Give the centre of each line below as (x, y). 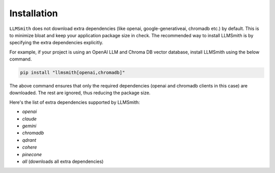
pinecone (32, 154)
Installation (34, 13)
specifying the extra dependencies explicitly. (57, 43)
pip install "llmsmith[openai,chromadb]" (73, 73)
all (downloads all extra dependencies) (63, 161)
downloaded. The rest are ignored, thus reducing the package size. (80, 93)
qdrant (29, 140)
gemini (29, 126)
